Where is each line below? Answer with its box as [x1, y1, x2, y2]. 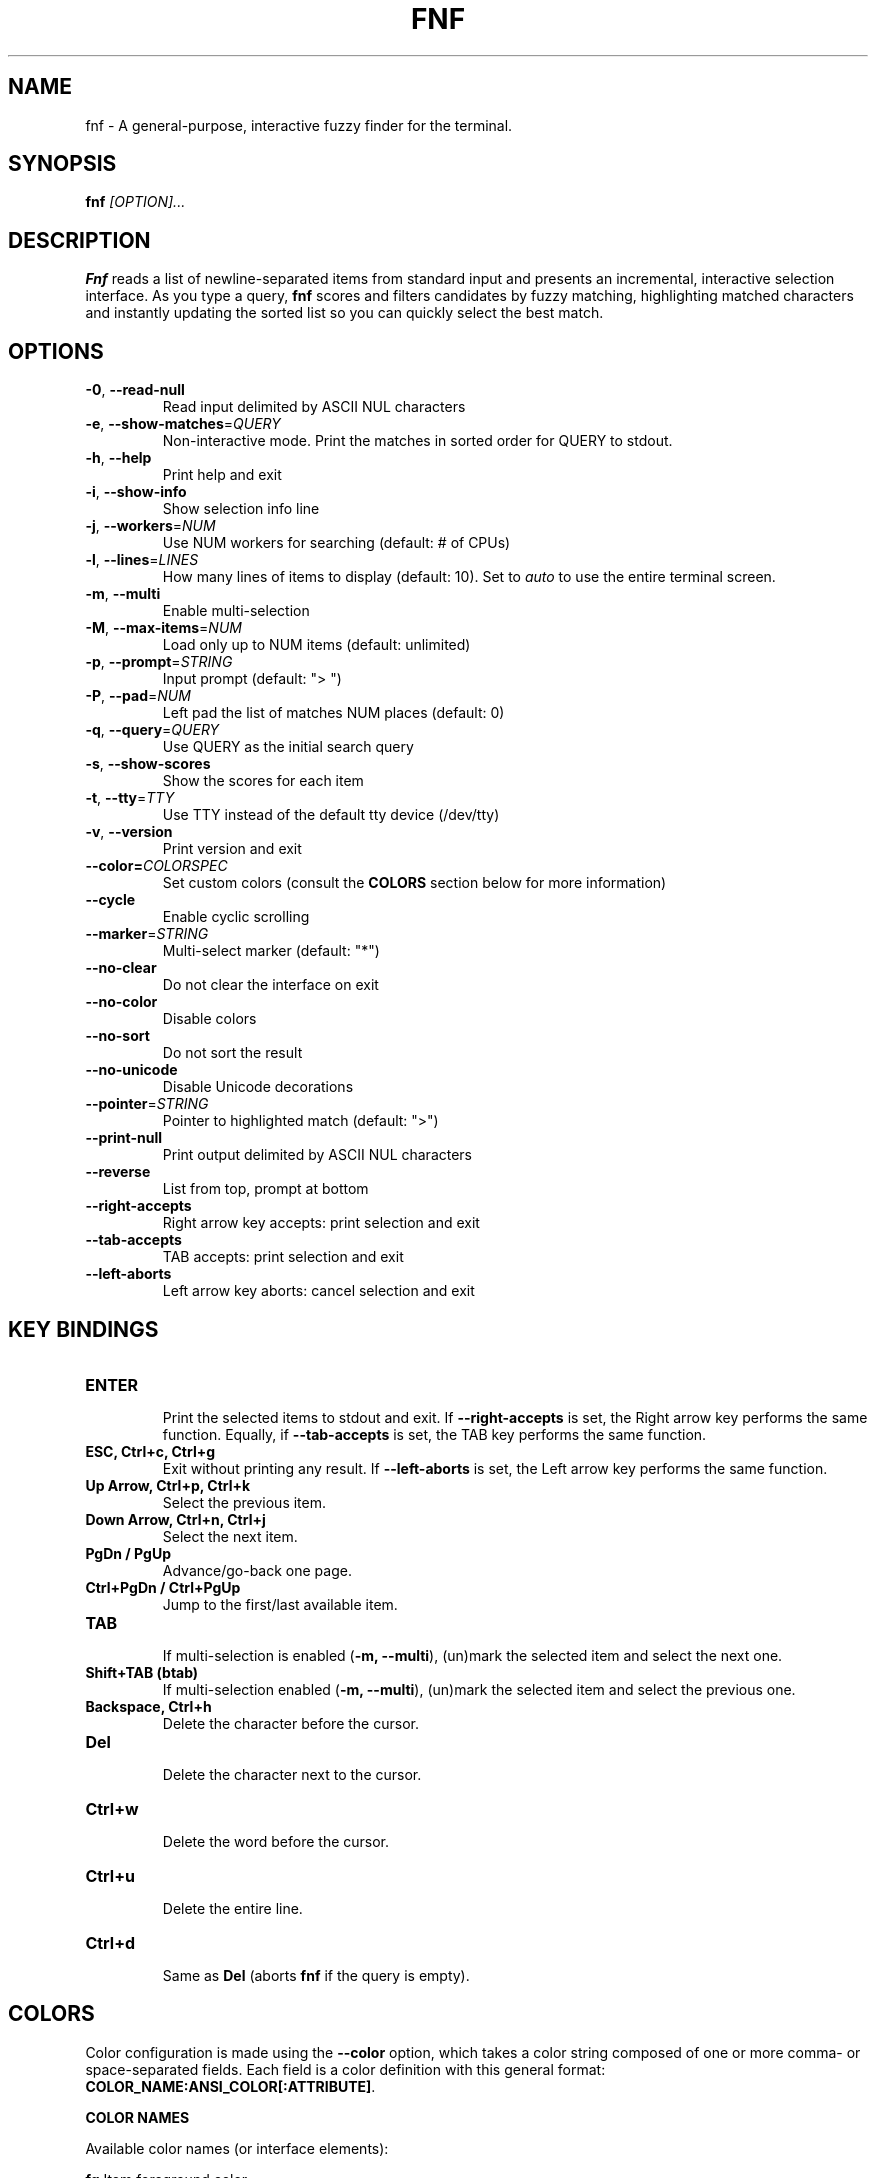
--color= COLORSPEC [85, 857, 228, 875]
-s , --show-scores [85, 755, 211, 773]
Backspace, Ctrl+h [85, 1697, 212, 1715]
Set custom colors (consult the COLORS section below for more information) [162, 874, 667, 892]
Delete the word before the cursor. [162, 1832, 390, 1850]
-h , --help [85, 449, 152, 467]
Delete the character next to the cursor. [162, 1765, 422, 1783]
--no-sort [85, 1027, 150, 1045]
